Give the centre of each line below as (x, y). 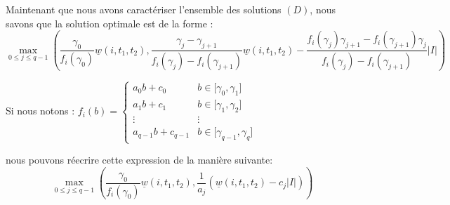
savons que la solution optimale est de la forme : (110, 23)
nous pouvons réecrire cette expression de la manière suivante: (139, 160)
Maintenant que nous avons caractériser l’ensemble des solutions (144, 9)
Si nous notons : (40, 111)
